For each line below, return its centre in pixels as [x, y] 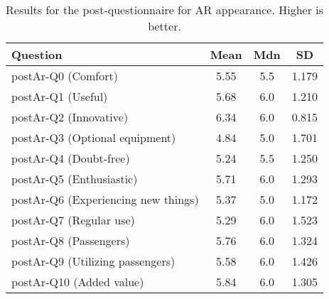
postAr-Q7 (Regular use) [73, 220]
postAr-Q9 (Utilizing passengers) [93, 261]
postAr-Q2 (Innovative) [70, 117]
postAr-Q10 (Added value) [78, 282]
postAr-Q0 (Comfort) [65, 76]
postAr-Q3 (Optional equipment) [94, 137]
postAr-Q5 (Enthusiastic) [75, 179]
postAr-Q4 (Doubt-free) [71, 158]
